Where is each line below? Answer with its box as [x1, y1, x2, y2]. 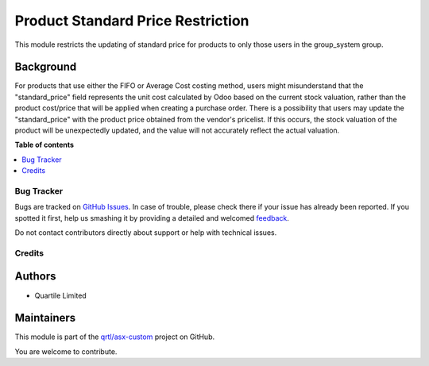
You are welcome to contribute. [14, 346, 118, 356]
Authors [14, 270, 56, 283]
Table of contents [14, 140, 75, 150]
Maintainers [14, 311, 76, 325]
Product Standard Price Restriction [14, 12, 249, 29]
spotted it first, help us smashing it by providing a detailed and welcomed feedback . [14, 213, 290, 222]
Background [14, 60, 77, 74]
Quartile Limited [34, 291, 87, 300]
